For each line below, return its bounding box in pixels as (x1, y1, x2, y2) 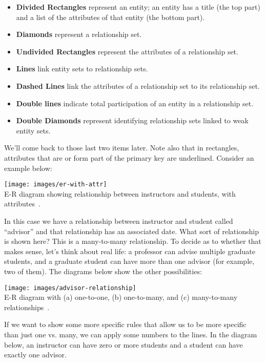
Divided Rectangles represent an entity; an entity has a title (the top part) (16, 2, 260, 12)
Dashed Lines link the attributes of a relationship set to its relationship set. (16, 80, 260, 91)
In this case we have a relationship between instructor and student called (4, 215, 233, 226)
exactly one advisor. (4, 349, 67, 360)
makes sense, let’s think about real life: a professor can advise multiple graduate (4, 245, 255, 256)
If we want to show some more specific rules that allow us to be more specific (4, 319, 247, 330)
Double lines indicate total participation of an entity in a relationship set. (16, 98, 254, 108)
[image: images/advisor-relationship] (4, 284, 136, 292)
